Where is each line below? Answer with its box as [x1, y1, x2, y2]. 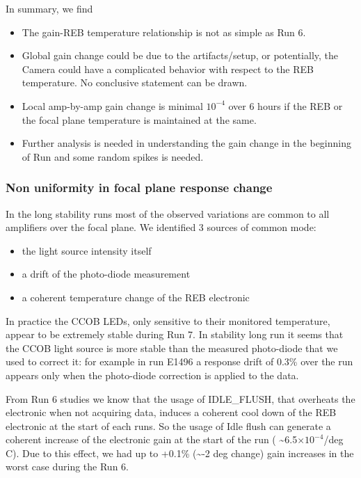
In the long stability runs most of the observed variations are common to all [6, 206, 330, 221]
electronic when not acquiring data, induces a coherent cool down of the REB [6, 405, 337, 420]
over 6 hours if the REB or [228, 98, 343, 113]
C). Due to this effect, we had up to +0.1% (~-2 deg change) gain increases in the [6, 445, 354, 460]
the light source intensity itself [22, 243, 152, 257]
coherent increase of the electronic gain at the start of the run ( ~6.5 [6, 432, 298, 447]
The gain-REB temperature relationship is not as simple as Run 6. [22, 24, 306, 39]
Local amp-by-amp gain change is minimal [22, 98, 203, 113]
